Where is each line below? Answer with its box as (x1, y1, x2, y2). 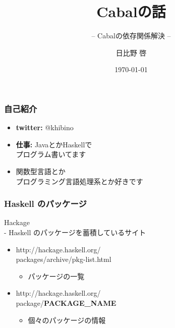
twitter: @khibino (16, 122, 74, 133)
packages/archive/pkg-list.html (16, 254, 111, 264)
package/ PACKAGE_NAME (16, 297, 116, 308)
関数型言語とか (16, 166, 66, 176)
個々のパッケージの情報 (28, 314, 106, 325)
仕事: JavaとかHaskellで (16, 139, 92, 149)
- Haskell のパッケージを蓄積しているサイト (4, 227, 146, 237)
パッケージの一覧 (28, 270, 85, 281)
